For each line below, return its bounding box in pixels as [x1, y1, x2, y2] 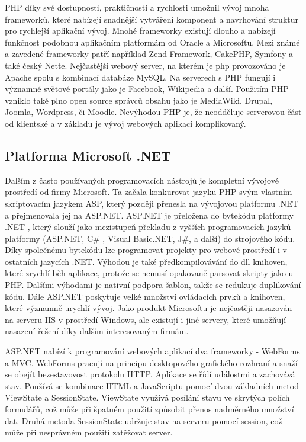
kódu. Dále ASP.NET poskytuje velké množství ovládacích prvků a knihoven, [5, 290, 285, 302]
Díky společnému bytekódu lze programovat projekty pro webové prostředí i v [5, 244, 287, 256]
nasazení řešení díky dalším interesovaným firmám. [5, 325, 189, 337]
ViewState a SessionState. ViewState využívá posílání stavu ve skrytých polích [5, 391, 290, 403]
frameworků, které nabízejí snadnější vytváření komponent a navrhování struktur [5, 12, 299, 25]
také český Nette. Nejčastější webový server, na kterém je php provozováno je [5, 59, 286, 71]
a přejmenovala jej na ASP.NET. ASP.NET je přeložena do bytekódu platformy [5, 209, 294, 221]
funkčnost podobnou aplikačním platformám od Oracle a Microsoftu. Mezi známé [5, 36, 300, 48]
